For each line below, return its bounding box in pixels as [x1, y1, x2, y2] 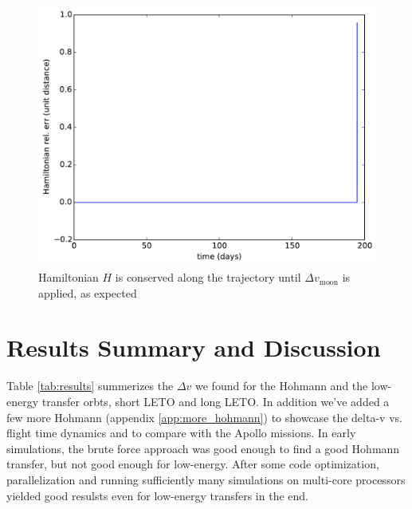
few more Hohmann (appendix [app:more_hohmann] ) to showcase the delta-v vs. [6, 408, 402, 425]
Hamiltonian [38, 269, 99, 286]
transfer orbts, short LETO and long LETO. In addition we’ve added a [41, 393, 390, 409]
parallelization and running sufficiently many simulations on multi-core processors [6, 471, 406, 487]
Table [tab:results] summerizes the [6, 377, 174, 394]
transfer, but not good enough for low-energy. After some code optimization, [6, 456, 379, 472]
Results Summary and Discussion [6, 331, 381, 364]
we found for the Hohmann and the [195, 377, 368, 394]
